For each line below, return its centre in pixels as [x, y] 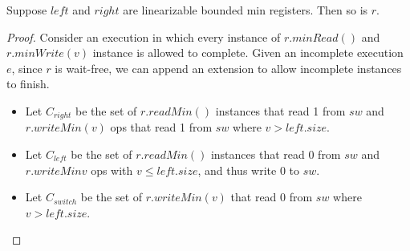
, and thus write [237, 170]
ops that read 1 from [161, 127]
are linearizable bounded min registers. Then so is [246, 10]
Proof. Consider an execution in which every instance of [144, 36]
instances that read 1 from [280, 110]
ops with [112, 170]
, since [27, 68]
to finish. [28, 84]
